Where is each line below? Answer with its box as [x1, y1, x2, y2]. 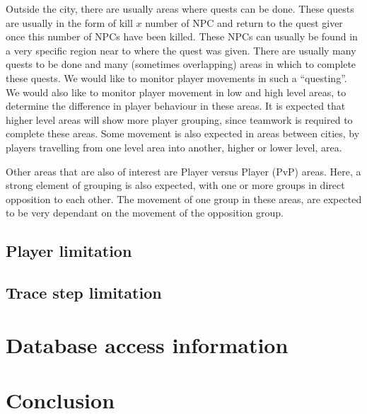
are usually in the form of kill [6, 15, 133, 30]
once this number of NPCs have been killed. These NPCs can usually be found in [6, 29, 358, 44]
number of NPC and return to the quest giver [145, 15, 343, 30]
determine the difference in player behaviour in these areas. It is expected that [6, 98, 346, 113]
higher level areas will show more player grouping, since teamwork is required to [6, 112, 353, 127]
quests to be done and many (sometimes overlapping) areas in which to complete [6, 57, 356, 71]
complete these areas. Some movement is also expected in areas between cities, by [6, 126, 360, 141]
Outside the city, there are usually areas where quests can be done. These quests [6, 1, 354, 16]
